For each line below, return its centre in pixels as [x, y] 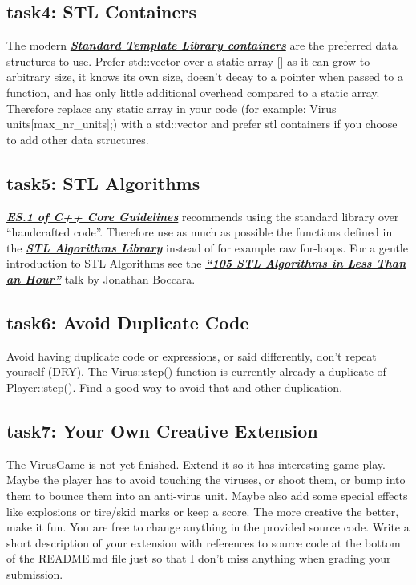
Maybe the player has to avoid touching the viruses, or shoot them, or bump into [206, 480]
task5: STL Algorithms [103, 182]
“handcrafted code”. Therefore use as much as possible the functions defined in [200, 232]
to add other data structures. [78, 139]
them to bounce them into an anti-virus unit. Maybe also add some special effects [207, 495]
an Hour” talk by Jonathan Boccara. [101, 278]
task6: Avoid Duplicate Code [128, 322]
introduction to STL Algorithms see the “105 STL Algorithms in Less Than [206, 263]
